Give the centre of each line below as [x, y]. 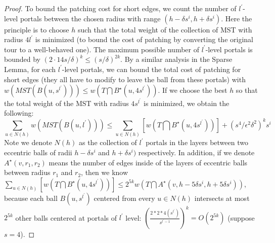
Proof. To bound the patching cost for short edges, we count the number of [120, 8]
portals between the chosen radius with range [90, 18]
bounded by [22, 59]
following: [19, 113]
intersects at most [222, 198]
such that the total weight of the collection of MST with [165, 29]
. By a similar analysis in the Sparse [176, 59]
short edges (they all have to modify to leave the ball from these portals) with [125, 79]
